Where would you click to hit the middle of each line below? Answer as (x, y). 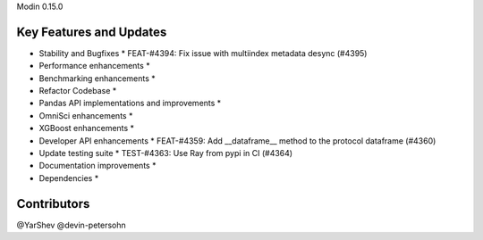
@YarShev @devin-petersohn (72, 225)
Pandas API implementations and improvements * (130, 103)
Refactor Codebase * (78, 91)
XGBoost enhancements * (86, 128)
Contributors (53, 204)
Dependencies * (69, 178)
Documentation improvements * (97, 166)
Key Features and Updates (92, 32)
